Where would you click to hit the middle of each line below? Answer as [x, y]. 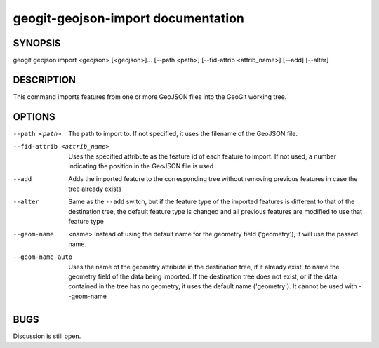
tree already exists [95, 189]
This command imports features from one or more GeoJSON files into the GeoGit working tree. [150, 96]
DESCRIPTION [45, 80]
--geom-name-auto [43, 257]
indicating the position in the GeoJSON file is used [141, 166]
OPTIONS [34, 117]
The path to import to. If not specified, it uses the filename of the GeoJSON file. [183, 133]
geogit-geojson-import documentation [129, 18]
